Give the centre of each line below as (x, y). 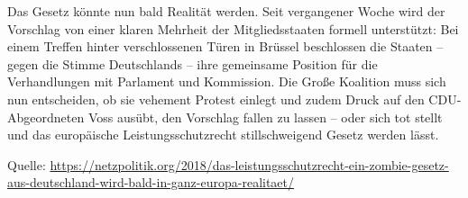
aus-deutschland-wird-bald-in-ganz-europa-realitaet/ (151, 182)
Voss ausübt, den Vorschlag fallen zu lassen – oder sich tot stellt (265, 117)
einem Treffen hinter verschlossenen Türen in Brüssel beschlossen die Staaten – (225, 46)
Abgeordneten (46, 117)
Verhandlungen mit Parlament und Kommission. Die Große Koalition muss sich (227, 81)
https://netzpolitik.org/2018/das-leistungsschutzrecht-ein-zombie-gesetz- (249, 164)
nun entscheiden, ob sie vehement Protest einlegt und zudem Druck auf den (216, 99)
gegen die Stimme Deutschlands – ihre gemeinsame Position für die (193, 63)
